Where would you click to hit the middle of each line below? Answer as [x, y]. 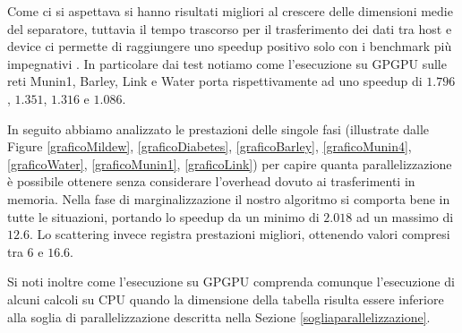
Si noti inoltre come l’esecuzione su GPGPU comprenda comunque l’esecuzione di [231, 282]
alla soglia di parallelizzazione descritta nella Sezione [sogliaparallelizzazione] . [219, 316]
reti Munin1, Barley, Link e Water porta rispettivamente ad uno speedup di [215, 81]
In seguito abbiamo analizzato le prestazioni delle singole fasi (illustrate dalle [218, 128]
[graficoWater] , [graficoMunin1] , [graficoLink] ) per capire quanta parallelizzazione [230, 163]
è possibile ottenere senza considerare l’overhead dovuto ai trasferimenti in [211, 181]
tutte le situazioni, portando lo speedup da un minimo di [163, 216]
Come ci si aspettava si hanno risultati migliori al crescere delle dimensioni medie [230, 11]
